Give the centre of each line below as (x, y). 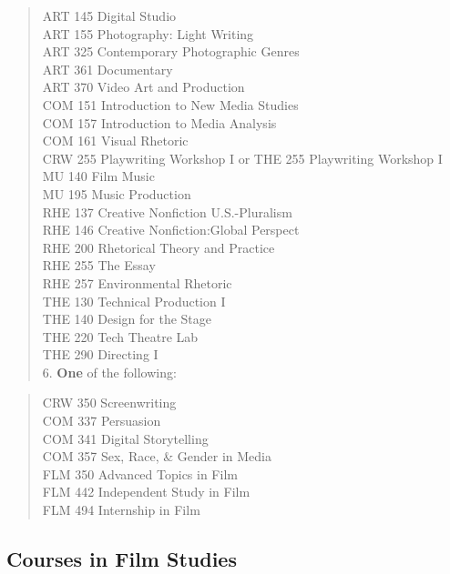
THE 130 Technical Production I (134, 301)
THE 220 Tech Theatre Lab (120, 336)
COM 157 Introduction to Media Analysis (159, 122)
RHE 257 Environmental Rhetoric (137, 282)
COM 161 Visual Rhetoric (115, 141)
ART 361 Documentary (107, 69)
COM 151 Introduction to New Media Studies (170, 104)
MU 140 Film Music (98, 176)
